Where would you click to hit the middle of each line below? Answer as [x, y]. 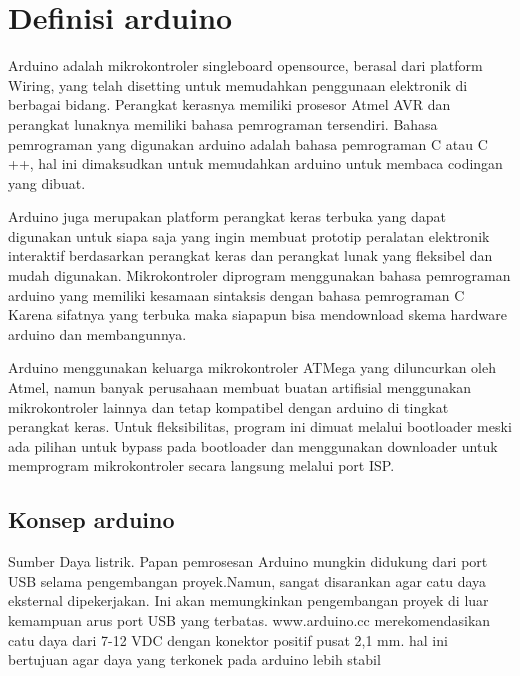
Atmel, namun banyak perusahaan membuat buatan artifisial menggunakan [240, 387]
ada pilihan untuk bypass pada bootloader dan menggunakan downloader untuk [253, 445]
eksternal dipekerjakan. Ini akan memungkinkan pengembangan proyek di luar [248, 600]
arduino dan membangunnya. [97, 333]
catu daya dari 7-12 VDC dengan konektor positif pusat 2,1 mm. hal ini [228, 639]
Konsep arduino [91, 519]
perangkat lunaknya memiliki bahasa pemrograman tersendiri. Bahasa [223, 123]
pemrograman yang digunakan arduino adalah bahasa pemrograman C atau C [248, 143]
